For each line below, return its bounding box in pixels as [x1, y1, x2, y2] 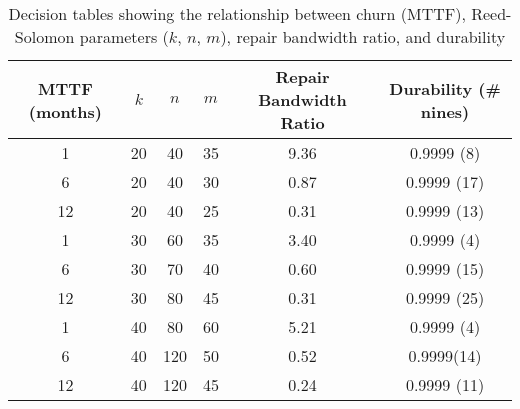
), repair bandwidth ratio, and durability [220, 25, 506, 48]
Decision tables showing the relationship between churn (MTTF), [8, 2, 466, 25]
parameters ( [79, 25, 169, 48]
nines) [420, 99, 470, 123]
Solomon [14, 25, 75, 48]
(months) [28, 99, 103, 123]
